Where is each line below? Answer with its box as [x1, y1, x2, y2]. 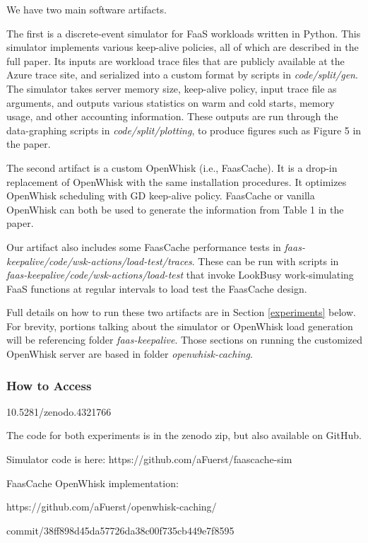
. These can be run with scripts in [191, 253, 339, 268]
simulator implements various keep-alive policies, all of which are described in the [6, 40, 359, 54]
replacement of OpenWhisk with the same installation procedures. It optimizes [6, 174, 347, 189]
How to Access [6, 376, 92, 394]
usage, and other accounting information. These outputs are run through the [6, 109, 338, 124]
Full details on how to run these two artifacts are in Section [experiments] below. [6, 305, 356, 320]
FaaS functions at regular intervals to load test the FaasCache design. [6, 281, 307, 296]
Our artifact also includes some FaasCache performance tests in [6, 239, 281, 254]
